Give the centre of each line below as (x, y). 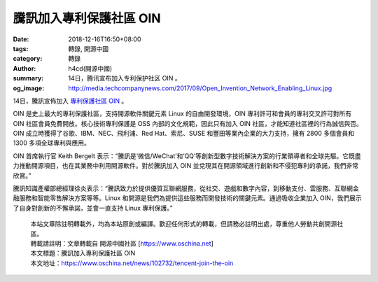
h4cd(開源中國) (90, 68)
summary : (28, 78)
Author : (24, 68)
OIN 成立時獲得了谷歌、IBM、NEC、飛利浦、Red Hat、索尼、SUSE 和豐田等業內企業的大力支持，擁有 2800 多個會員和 (184, 134)
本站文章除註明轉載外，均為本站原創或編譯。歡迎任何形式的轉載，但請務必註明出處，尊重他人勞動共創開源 (184, 224)
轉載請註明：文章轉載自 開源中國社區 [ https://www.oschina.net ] (122, 243)
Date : (21, 39)
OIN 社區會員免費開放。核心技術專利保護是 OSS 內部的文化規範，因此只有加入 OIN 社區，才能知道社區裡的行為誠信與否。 (188, 123)
